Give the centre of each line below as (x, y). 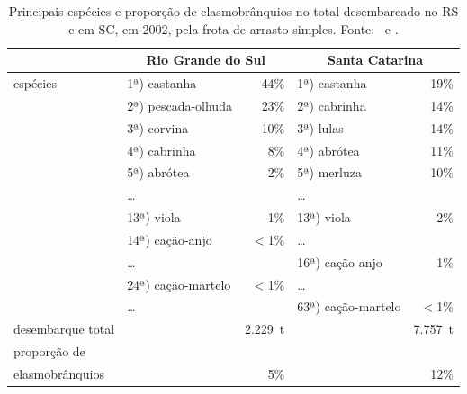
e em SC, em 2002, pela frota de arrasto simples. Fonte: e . (233, 28)
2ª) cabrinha (332, 105)
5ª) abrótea (158, 172)
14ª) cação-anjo (170, 239)
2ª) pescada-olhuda (180, 105)
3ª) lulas (320, 127)
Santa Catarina (376, 60)
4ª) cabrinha (162, 150)
